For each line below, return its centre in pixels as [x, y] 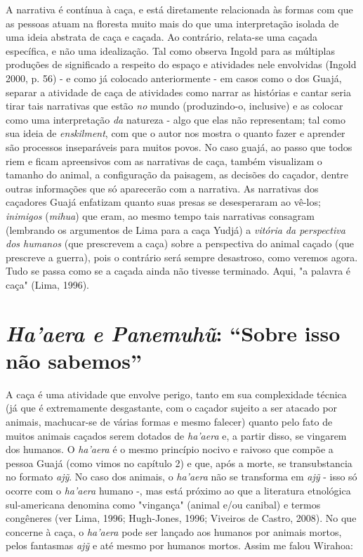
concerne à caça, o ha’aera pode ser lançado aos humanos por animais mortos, [174, 531]
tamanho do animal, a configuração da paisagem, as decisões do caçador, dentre [177, 175]
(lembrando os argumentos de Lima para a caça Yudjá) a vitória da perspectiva [176, 229]
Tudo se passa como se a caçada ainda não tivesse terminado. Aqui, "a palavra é [178, 271]
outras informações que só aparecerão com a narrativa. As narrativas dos [162, 188]
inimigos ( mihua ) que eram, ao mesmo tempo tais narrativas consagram [160, 215]
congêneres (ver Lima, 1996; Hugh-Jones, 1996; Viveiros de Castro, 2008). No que [181, 518]
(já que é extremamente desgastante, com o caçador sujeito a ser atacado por [172, 408]
